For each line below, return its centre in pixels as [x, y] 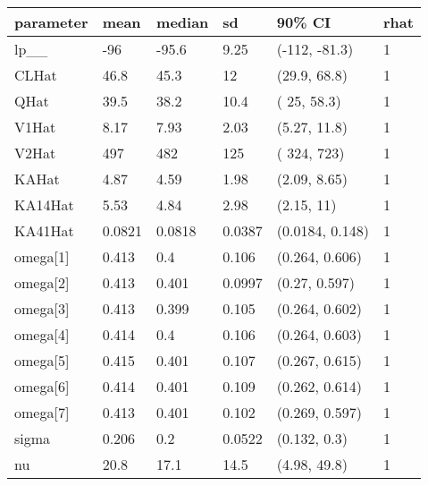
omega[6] [42, 386]
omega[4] [42, 334]
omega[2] [42, 282]
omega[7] [42, 412]
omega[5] [42, 360]
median [183, 22]
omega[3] [42, 308]
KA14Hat [44, 205]
